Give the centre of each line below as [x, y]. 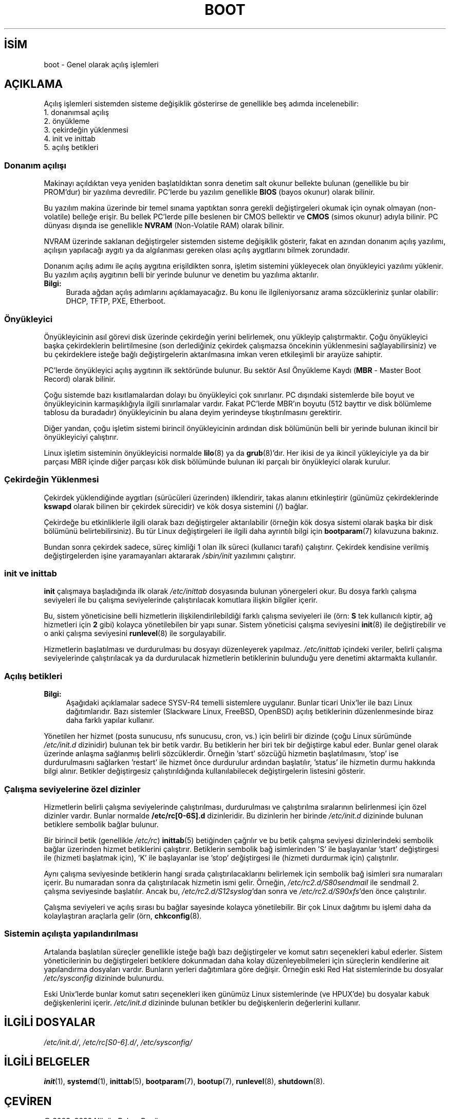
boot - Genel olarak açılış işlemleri [101, 64]
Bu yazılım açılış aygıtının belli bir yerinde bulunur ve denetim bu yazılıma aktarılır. [181, 275]
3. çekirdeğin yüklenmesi [86, 130]
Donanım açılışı [35, 165]
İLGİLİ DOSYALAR [50, 1022]
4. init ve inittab [70, 139]
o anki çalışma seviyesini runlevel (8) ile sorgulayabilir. [135, 633]
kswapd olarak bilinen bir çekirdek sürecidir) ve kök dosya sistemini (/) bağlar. [176, 506]
